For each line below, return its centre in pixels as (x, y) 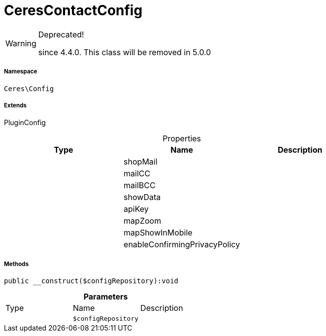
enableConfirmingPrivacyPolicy (182, 245)
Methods (16, 264)
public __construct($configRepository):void (91, 281)
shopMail (141, 162)
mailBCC (140, 185)
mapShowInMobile (158, 233)
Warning (21, 43)
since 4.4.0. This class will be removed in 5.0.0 (125, 52)
